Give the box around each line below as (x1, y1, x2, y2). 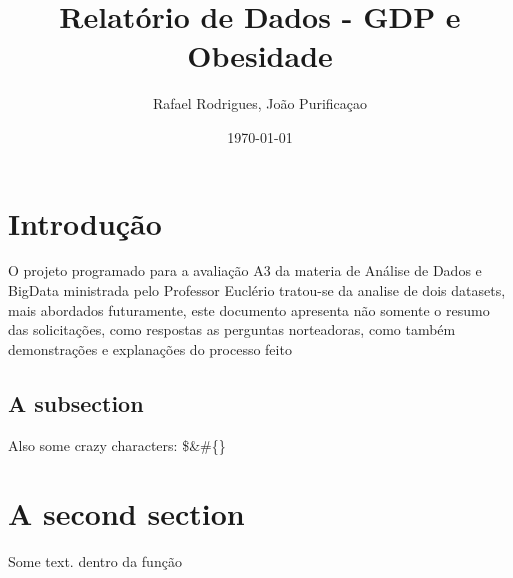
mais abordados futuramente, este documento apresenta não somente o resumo (8, 299, 490, 320)
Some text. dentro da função (8, 551, 182, 572)
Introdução (8, 202, 162, 243)
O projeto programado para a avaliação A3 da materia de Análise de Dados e (8, 260, 482, 281)
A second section (8, 493, 245, 534)
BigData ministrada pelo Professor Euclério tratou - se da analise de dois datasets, (8, 280, 506, 301)
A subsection (8, 387, 144, 418)
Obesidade (187, 35, 333, 76)
